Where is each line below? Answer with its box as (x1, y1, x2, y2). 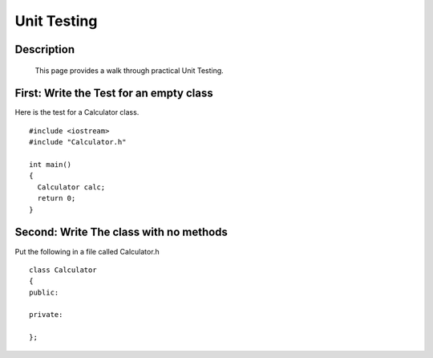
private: (29, 310, 63, 319)
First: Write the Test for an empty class (14, 87, 213, 100)
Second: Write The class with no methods (14, 226, 229, 239)
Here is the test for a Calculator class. (14, 108, 140, 117)
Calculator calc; (37, 182, 106, 192)
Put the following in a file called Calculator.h (14, 246, 160, 256)
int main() (29, 161, 72, 169)
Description (14, 43, 75, 56)
